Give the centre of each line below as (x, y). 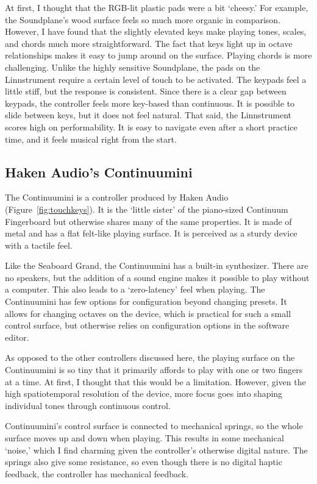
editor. (17, 337)
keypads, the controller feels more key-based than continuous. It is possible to (150, 103)
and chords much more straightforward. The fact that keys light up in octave (149, 43)
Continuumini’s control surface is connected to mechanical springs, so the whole (154, 426)
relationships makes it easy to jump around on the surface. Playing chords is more (158, 55)
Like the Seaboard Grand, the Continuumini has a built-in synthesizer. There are (157, 265)
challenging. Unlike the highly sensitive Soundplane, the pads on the (133, 67)
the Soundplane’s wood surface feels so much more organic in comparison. (143, 19)
